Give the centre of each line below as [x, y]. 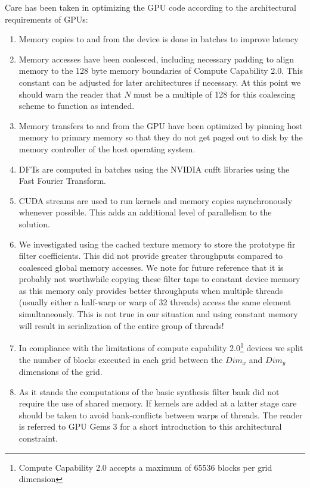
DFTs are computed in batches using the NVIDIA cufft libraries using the [154, 169]
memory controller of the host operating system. [107, 148]
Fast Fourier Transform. [62, 181]
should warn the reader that [70, 94]
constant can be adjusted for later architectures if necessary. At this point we [160, 82]
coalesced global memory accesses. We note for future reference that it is [151, 267]
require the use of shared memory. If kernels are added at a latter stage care [158, 403]
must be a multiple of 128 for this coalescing [215, 94]
